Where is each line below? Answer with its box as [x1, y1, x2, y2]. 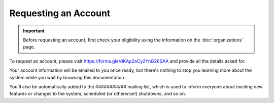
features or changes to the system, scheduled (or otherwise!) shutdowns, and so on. [9, 91, 186, 97]
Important [23, 28, 45, 34]
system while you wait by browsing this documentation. [9, 74, 126, 80]
